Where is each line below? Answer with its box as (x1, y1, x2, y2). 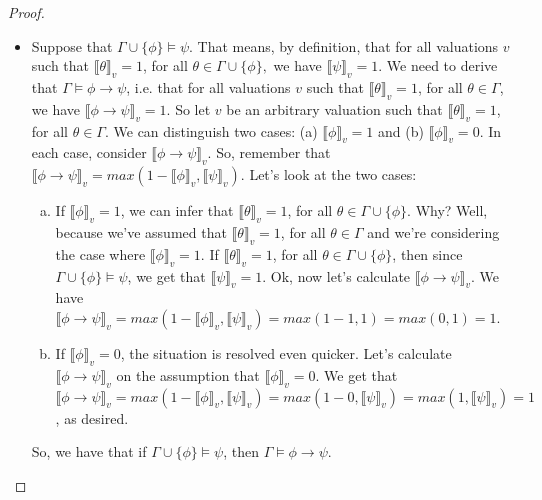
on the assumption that (116, 364, 260, 385)
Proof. (8, 2, 45, 22)
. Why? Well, (407, 200, 488, 221)
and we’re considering (367, 221, 500, 242)
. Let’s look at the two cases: (240, 164, 417, 185)
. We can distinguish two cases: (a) (104, 120, 318, 141)
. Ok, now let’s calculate (262, 265, 411, 286)
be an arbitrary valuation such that (226, 98, 443, 119)
